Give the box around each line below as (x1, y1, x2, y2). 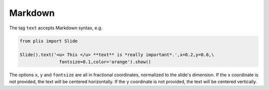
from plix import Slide (19, 38, 78, 44)
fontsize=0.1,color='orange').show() (59, 59, 151, 65)
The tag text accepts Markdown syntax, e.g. (9, 25, 103, 31)
